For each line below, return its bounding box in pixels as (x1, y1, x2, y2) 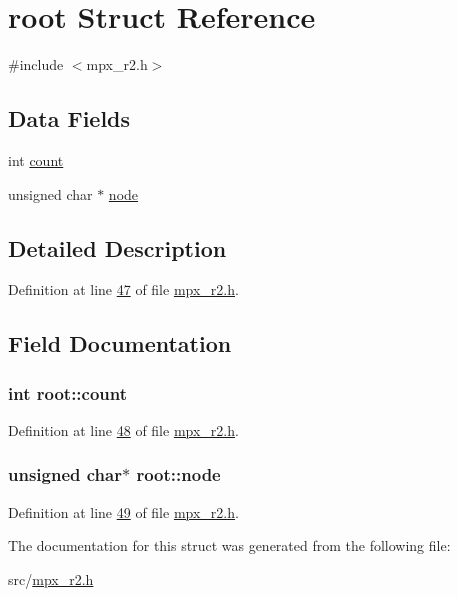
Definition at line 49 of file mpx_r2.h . (8, 501, 239, 522)
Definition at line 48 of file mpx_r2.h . (8, 419, 239, 440)
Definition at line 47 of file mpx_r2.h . (8, 279, 239, 300)
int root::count (8, 380, 128, 405)
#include (8, 54, 64, 75)
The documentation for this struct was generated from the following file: (8, 535, 451, 556)
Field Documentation (8, 328, 232, 359)
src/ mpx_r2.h (8, 568, 94, 589)
